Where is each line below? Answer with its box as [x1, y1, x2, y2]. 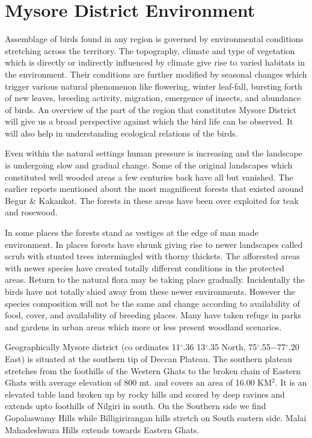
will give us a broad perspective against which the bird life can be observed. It [5, 115, 293, 128]
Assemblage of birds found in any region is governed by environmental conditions [5, 32, 304, 45]
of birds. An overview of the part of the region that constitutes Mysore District [5, 103, 296, 116]
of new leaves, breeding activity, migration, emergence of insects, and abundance [5, 91, 301, 104]
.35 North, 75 [208, 341, 257, 353]
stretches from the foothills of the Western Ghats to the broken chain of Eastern [5, 364, 301, 377]
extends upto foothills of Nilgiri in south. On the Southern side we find [5, 399, 266, 412]
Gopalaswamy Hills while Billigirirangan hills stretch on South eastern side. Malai [5, 411, 307, 424]
